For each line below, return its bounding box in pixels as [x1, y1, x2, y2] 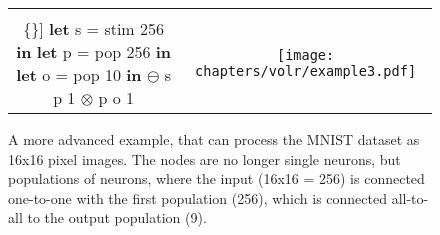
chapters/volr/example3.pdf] [195, 63, 417, 79]
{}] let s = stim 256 [23, 17, 165, 40]
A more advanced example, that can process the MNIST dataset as [8, 129, 420, 149]
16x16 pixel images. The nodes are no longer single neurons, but [8, 148, 401, 169]
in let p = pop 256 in [16, 40, 172, 63]
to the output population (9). [27, 207, 207, 228]
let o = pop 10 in [16, 63, 142, 86]
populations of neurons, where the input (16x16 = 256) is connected [8, 168, 425, 189]
